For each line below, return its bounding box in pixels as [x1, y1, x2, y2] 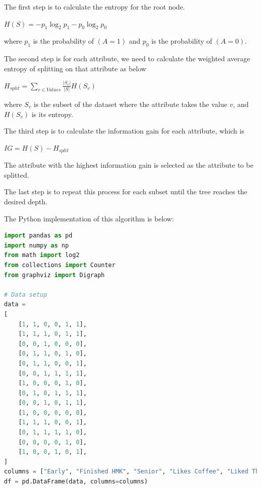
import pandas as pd [4, 232, 73, 239]
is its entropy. [31, 108, 73, 119]
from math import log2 [4, 252, 80, 259]
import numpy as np [4, 241, 69, 249]
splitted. [4, 169, 29, 180]
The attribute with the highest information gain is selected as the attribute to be [4, 160, 253, 170]
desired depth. [4, 196, 48, 207]
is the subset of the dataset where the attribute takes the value [34, 99, 227, 109]
